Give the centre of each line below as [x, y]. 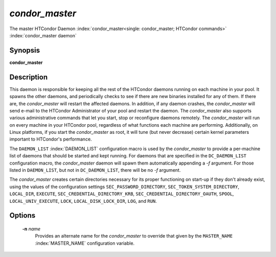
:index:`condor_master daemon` [43, 35]
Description [29, 77]
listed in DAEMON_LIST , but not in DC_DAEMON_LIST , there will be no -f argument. [95, 170]
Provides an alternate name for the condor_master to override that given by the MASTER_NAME [134, 236]
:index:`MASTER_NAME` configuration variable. [85, 243]
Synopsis [25, 50]
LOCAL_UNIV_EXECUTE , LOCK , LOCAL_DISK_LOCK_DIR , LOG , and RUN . [83, 201]
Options [22, 215]
